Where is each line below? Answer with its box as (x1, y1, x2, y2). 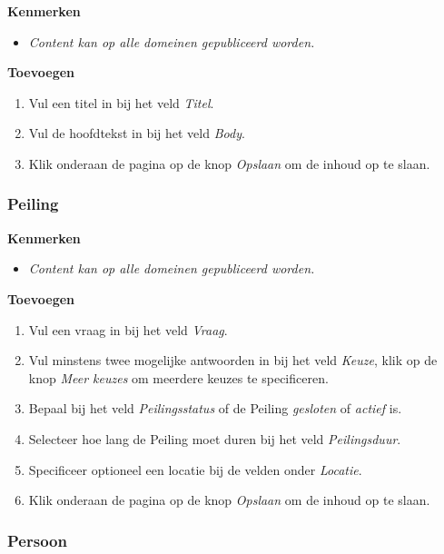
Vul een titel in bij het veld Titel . (28, 93, 214, 112)
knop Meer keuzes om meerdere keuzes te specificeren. (28, 368, 329, 387)
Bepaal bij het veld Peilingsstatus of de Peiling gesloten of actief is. (28, 399, 402, 418)
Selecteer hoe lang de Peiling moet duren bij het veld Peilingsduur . (28, 429, 401, 448)
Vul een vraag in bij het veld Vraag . (28, 320, 228, 339)
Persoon (7, 529, 67, 551)
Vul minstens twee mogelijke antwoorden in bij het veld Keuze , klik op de (28, 351, 438, 370)
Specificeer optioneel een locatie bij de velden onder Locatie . (28, 460, 362, 479)
